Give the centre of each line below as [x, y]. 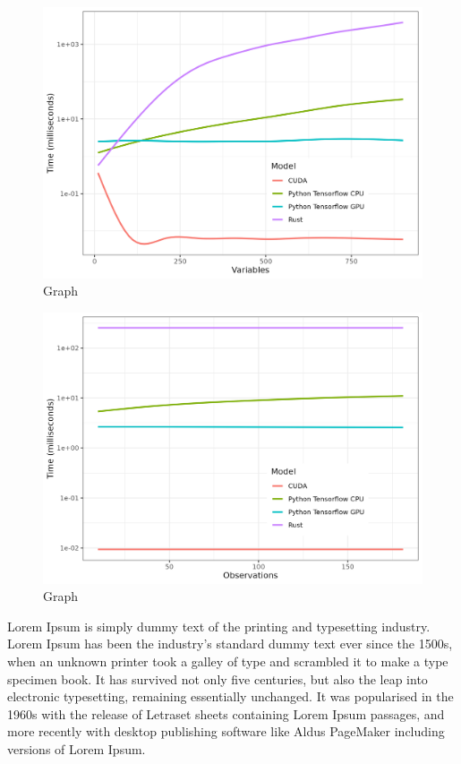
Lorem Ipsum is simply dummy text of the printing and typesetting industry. [219, 626]
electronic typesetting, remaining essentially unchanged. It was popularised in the [230, 696]
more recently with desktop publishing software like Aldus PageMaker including [226, 731]
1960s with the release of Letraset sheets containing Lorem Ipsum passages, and [226, 713]
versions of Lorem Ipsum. [77, 748]
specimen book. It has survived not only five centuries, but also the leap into [218, 678]
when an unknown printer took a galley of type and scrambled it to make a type [228, 661]
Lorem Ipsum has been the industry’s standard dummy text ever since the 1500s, [230, 644]
